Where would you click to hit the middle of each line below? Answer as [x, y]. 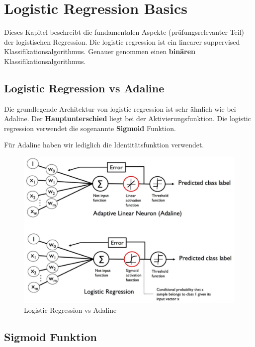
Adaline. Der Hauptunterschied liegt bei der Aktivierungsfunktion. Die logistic [127, 118]
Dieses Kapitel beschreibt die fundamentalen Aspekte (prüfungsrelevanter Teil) [124, 32]
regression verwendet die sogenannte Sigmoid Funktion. [90, 128]
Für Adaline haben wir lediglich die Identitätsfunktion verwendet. [104, 145]
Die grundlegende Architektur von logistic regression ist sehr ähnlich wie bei [120, 108]
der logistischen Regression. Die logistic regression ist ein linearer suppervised [122, 41]
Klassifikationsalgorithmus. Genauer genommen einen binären [100, 51]
